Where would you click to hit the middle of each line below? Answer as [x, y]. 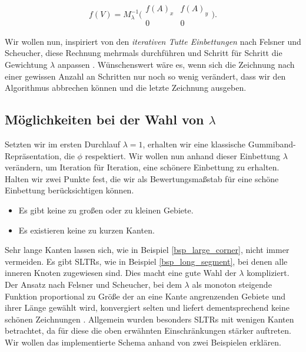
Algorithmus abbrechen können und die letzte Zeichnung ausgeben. [126, 88]
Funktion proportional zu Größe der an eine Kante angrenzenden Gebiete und [145, 296]
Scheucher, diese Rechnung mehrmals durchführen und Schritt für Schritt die [144, 53]
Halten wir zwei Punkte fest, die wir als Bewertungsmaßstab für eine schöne [142, 178]
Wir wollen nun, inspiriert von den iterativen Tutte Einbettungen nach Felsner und [153, 41]
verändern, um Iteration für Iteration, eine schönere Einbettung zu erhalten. [142, 167]
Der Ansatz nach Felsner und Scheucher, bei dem [93, 284]
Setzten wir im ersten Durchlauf [62, 144]
